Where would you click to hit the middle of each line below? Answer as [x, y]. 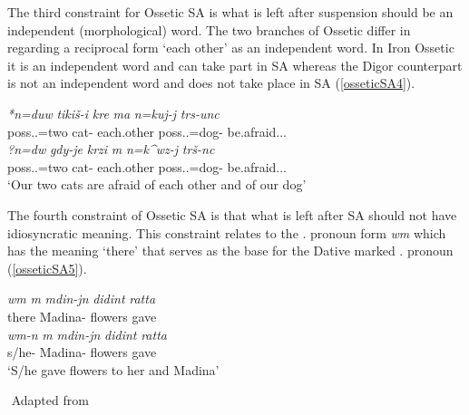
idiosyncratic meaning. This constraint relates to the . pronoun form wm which [227, 232]
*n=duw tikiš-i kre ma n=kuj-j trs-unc [113, 113]
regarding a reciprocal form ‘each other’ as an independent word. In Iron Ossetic [231, 48]
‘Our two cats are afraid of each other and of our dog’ [157, 184]
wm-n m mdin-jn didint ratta [87, 334]
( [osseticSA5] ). [47, 268]
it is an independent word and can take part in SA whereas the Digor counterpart [235, 65]
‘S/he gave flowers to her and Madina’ [113, 369]
